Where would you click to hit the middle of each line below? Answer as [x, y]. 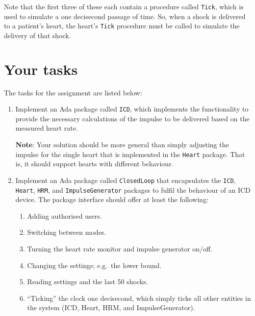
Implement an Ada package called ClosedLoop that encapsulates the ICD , [126, 180]
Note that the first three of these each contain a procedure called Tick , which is [124, 6]
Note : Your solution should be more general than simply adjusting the [122, 145]
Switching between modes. [67, 232]
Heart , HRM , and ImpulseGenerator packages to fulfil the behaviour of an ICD [133, 190]
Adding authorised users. [64, 215]
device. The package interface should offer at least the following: [112, 199]
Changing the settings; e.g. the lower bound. [94, 265]
